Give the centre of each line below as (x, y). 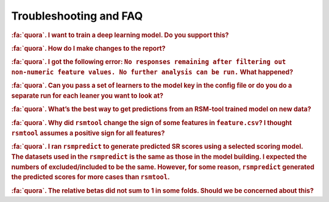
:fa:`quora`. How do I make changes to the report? (88, 48)
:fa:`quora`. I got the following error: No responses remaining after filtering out (149, 62)
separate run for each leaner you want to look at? (87, 96)
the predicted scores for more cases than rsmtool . (90, 177)
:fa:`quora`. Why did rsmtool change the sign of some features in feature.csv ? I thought (152, 123)
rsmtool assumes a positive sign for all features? (88, 133)
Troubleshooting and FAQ (77, 16)
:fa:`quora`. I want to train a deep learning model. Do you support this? (120, 35)
